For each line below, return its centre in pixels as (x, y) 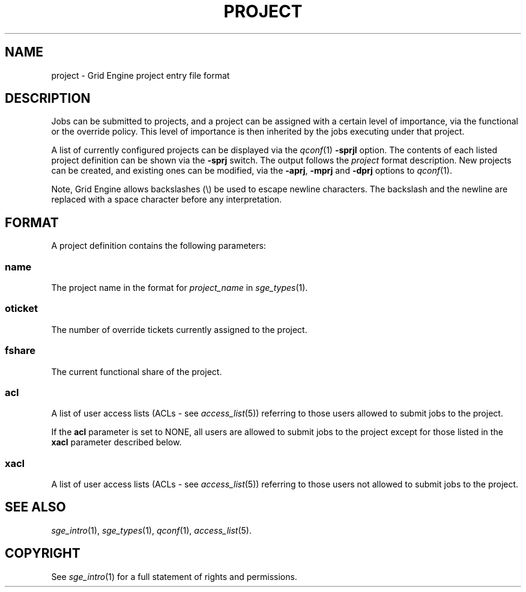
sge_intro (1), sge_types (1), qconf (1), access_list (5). (151, 530)
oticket (21, 309)
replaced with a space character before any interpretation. (167, 200)
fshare (20, 351)
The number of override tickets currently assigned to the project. (179, 329)
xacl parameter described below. (116, 442)
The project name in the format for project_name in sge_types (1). (180, 288)
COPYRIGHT (43, 554)
